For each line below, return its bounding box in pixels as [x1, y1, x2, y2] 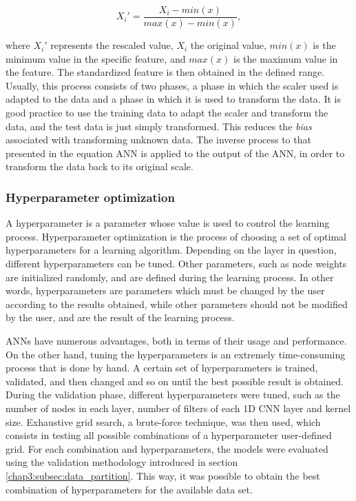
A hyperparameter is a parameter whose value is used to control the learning [6, 216, 330, 230]
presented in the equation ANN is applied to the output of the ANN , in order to [6, 145, 345, 160]
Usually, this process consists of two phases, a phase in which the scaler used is [6, 78, 339, 92]
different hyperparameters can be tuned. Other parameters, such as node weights [6, 256, 347, 270]
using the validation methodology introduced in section [6, 455, 238, 469]
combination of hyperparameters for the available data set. [6, 482, 253, 496]
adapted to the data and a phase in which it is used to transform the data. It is [6, 92, 341, 106]
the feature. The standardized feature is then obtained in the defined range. [6, 65, 325, 79]
